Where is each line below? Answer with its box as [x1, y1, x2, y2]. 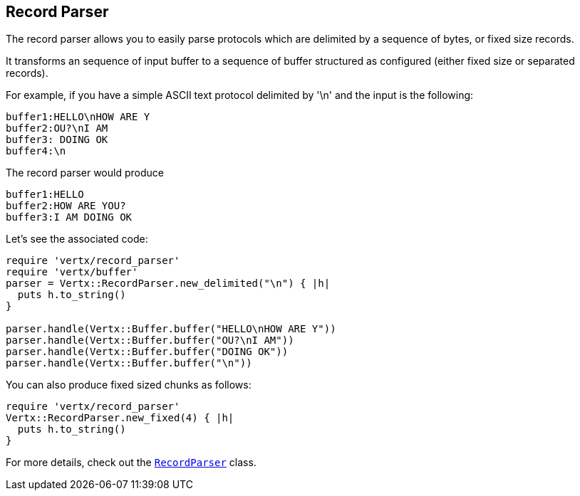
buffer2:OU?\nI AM [6, 122, 108, 134]
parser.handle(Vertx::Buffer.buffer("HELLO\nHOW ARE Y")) [6, 323, 336, 335]
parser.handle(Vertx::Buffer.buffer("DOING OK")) [6, 346, 289, 358]
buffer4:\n [6, 145, 66, 157]
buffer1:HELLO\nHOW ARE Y [6, 111, 150, 123]
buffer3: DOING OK [6, 134, 108, 146]
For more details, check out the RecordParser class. [6, 456, 257, 469]
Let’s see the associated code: [6, 233, 148, 246]
